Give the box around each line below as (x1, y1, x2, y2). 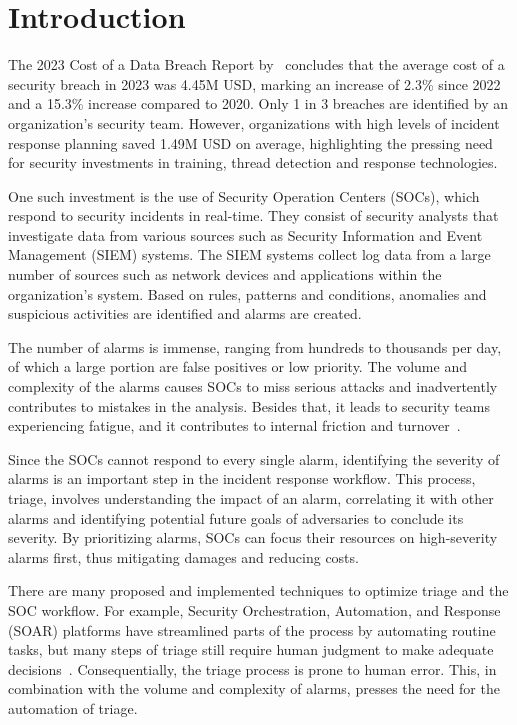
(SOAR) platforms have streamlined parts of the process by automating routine (8, 619, 496, 640)
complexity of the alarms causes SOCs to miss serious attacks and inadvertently (8, 376, 498, 397)
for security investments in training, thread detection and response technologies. (8, 152, 498, 173)
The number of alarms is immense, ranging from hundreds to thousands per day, (8, 336, 502, 357)
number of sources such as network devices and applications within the (8, 264, 442, 285)
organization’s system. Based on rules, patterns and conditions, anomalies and (8, 283, 487, 304)
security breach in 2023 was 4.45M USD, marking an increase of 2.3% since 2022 (8, 73, 501, 94)
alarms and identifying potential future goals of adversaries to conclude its (8, 507, 464, 528)
